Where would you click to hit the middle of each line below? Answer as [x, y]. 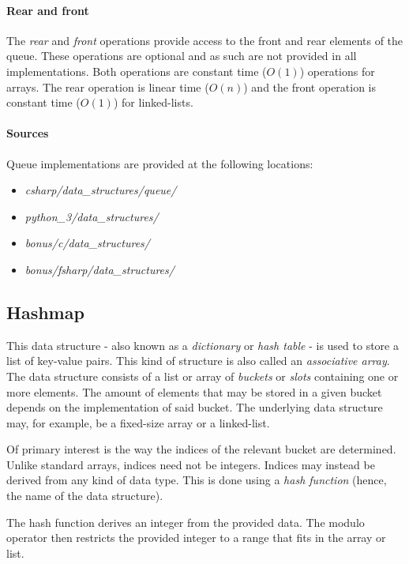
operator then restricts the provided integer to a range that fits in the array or [196, 538]
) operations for [337, 71]
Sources [28, 133]
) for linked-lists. [153, 102]
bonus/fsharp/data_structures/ [99, 269]
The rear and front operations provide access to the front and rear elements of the [205, 40]
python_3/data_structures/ [92, 216]
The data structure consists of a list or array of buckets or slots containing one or [203, 376]
